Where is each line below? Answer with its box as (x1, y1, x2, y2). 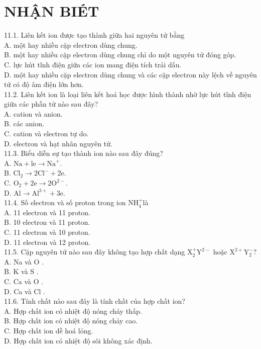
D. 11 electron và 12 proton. (4, 236, 91, 247)
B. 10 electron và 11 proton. (4, 217, 90, 227)
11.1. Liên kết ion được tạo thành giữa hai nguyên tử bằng (4, 30, 185, 40)
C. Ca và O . (4, 276, 44, 286)
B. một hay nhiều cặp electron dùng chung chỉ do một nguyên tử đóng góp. (4, 49, 236, 60)
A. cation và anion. (4, 108, 63, 119)
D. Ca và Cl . (4, 286, 45, 296)
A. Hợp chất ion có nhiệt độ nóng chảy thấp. (4, 305, 142, 316)
